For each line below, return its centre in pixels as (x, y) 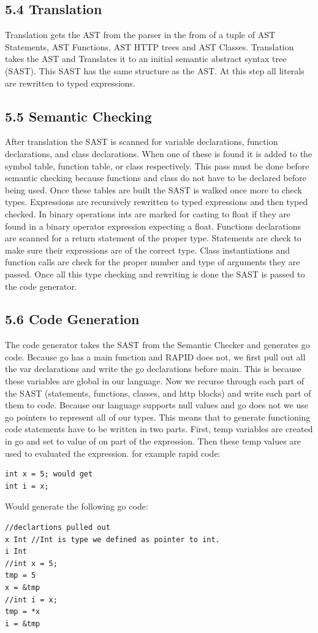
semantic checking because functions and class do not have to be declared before (156, 178)
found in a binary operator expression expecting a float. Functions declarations (153, 226)
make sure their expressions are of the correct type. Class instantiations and (148, 250)
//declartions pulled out (58, 528)
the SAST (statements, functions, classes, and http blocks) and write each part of (158, 393)
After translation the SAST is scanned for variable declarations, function (142, 142)
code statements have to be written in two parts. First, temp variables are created (159, 429)
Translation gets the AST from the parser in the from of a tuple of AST (140, 35)
